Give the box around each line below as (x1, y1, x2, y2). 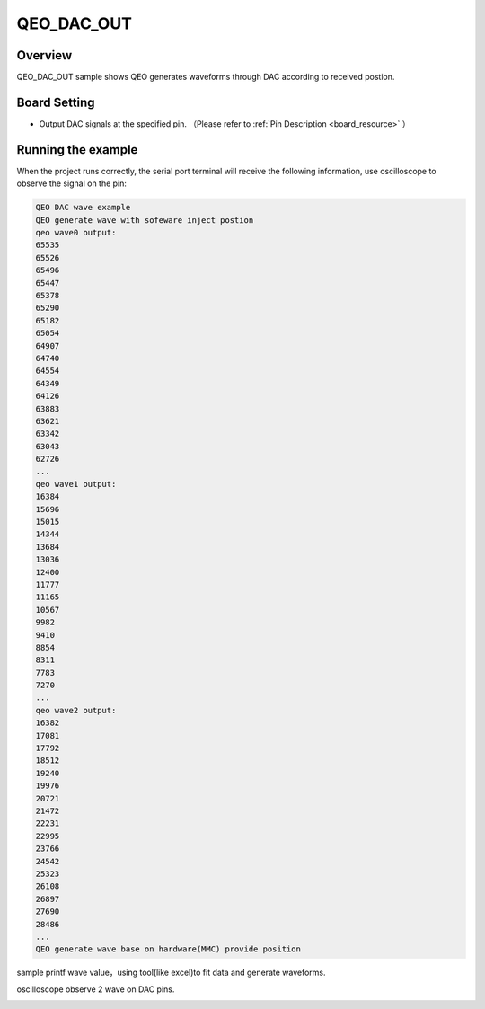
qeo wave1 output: (35, 479, 117, 489)
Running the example (16, 142, 138, 157)
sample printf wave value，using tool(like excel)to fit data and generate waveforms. (16, 967, 326, 978)
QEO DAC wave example (35, 202, 131, 213)
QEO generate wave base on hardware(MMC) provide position (35, 944, 301, 954)
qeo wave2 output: (35, 705, 117, 715)
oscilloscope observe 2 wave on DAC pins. (16, 984, 175, 995)
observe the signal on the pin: (16, 178, 128, 189)
